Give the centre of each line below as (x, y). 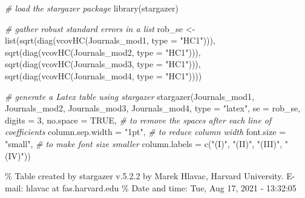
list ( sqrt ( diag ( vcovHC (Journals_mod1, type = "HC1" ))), (110, 40)
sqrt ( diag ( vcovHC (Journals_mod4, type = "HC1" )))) (103, 75)
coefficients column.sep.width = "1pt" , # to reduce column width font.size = (146, 132)
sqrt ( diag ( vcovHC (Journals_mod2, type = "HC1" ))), (103, 52)
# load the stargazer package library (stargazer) (92, 8)
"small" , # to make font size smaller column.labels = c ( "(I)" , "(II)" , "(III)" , (144, 143)
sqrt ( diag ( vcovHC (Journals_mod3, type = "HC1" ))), (103, 64)
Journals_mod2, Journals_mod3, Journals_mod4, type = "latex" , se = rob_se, (153, 108)
